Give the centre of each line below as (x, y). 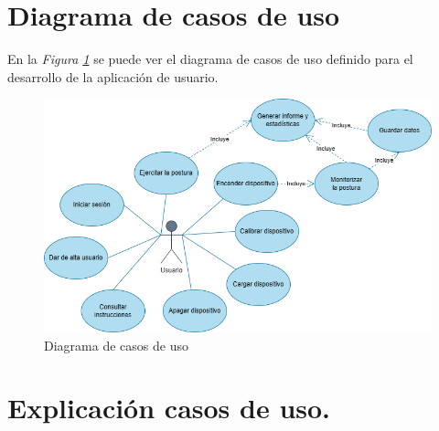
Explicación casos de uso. (169, 408)
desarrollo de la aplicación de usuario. (113, 76)
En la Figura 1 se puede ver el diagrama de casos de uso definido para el (210, 59)
